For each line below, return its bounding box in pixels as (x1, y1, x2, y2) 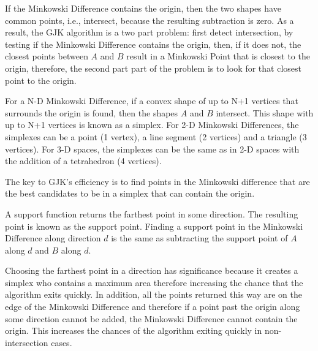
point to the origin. (5, 74, 77, 86)
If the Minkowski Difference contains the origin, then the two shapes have (5, 2, 281, 14)
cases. (51, 336, 72, 349)
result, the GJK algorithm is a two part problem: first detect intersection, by (5, 26, 293, 39)
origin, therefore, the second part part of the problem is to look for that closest (5, 61, 301, 74)
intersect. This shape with (216, 106, 314, 119)
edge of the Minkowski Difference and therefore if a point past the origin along (5, 300, 300, 313)
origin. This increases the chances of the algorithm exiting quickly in (5, 324, 262, 337)
